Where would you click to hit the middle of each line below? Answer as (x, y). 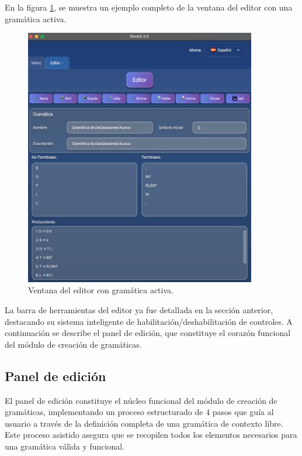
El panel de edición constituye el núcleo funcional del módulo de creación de (141, 400)
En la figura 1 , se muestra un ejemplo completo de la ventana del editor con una (149, 7)
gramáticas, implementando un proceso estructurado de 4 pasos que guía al (139, 412)
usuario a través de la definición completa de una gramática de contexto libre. (144, 423)
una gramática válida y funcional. (65, 446)
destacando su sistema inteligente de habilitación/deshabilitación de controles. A (149, 321)
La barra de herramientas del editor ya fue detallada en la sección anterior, (139, 310)
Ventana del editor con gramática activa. (101, 290)
